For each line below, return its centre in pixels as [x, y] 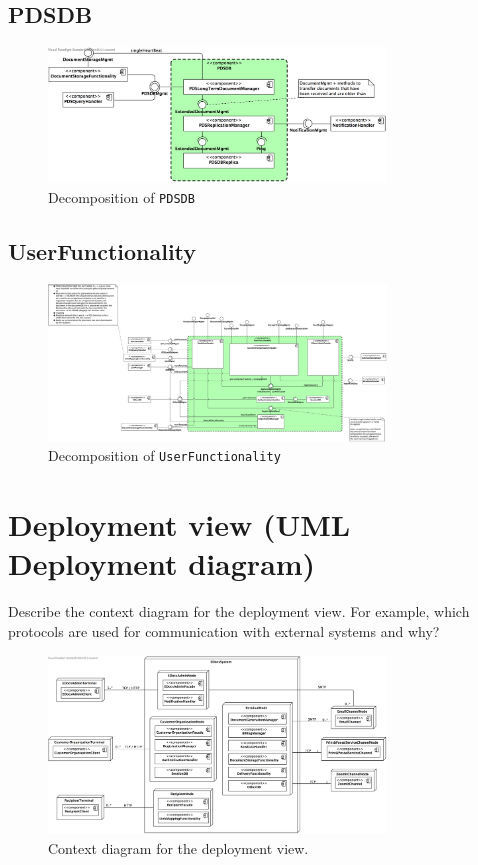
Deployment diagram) [162, 563]
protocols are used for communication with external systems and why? [224, 630]
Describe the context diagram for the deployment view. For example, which [239, 611]
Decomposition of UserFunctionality [164, 455]
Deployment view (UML [179, 524]
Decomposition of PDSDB [121, 196]
